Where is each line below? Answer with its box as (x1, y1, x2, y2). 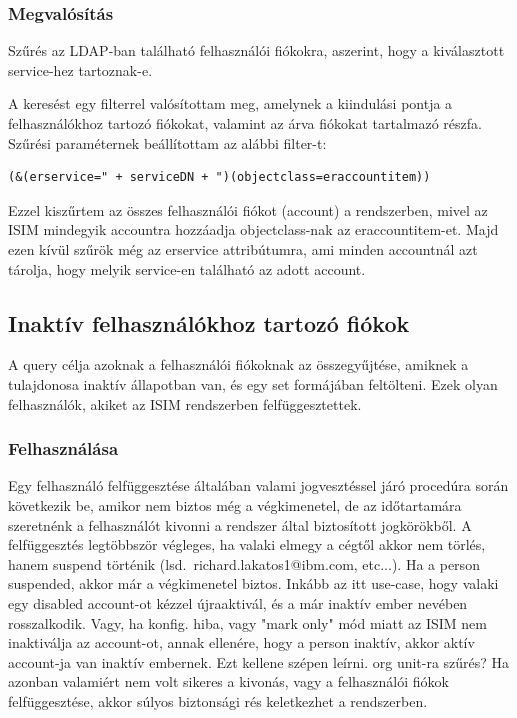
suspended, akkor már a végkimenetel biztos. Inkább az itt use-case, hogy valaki (8, 573, 499, 594)
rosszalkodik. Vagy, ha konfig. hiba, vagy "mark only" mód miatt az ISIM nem (8, 612, 487, 633)
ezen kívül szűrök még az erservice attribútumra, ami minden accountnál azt (8, 238, 478, 259)
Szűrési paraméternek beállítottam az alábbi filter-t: (8, 132, 327, 153)
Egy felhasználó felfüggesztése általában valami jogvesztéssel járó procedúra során (8, 475, 509, 496)
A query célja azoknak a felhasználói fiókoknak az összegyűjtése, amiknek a (8, 354, 469, 375)
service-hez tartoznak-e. (8, 59, 153, 80)
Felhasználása (8, 436, 119, 461)
